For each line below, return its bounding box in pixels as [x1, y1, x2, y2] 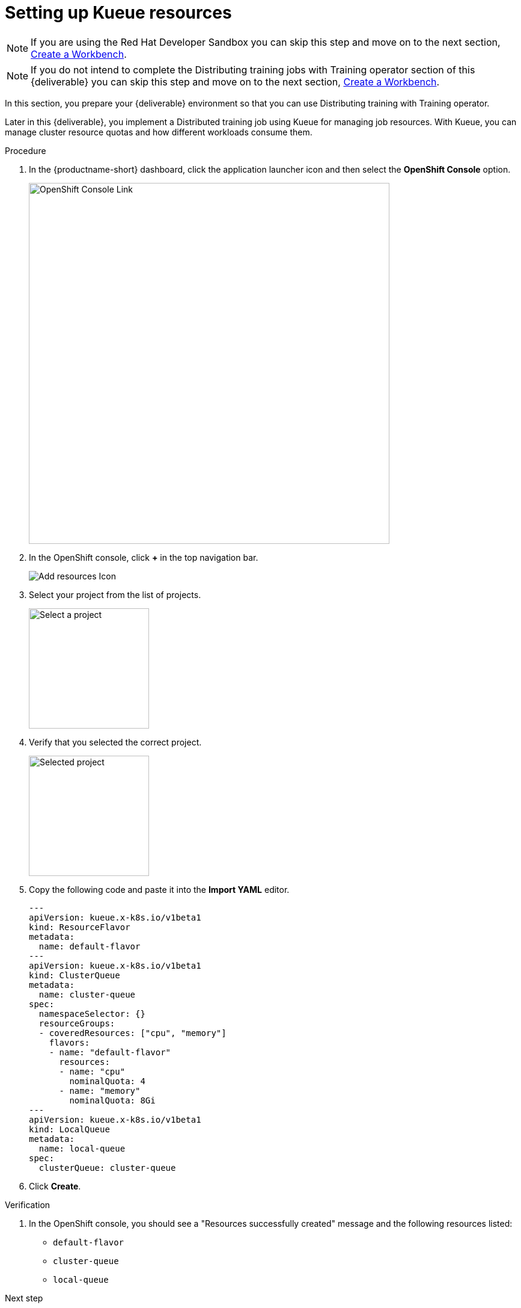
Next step [5, 1292, 43, 1303]
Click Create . [29, 1180, 81, 1191]
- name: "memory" [59, 1085, 141, 1096]
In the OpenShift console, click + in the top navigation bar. [29, 552, 258, 563]
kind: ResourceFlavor [29, 922, 130, 932]
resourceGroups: [38, 1018, 115, 1028]
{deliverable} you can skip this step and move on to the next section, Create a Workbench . [31, 75, 440, 88]
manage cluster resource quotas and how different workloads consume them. [5, 126, 312, 137]
